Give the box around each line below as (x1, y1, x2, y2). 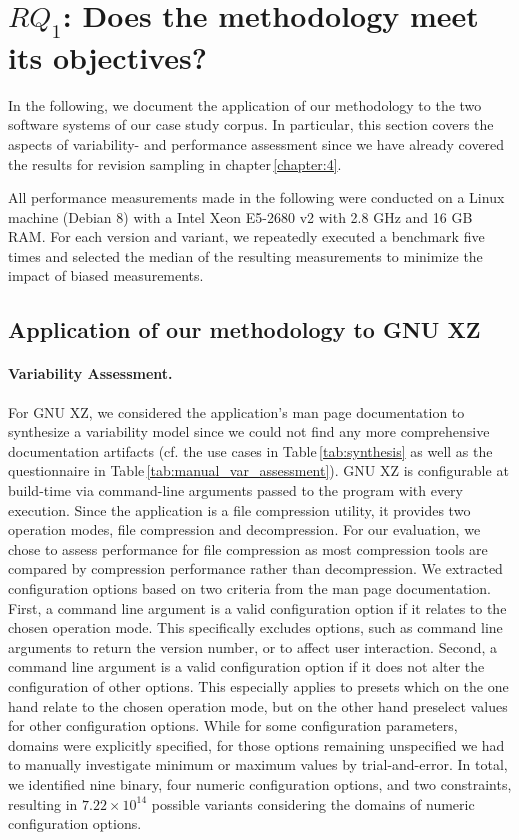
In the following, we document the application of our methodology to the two (8, 94, 482, 115)
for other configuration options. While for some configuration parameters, (8, 715, 458, 736)
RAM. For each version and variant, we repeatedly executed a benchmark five (8, 226, 485, 247)
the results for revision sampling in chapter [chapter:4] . (8, 153, 342, 174)
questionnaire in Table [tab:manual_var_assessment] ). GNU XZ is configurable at (8, 460, 509, 481)
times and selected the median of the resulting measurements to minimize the (8, 245, 483, 266)
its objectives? (8, 36, 207, 77)
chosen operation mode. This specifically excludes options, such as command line (8, 617, 503, 638)
